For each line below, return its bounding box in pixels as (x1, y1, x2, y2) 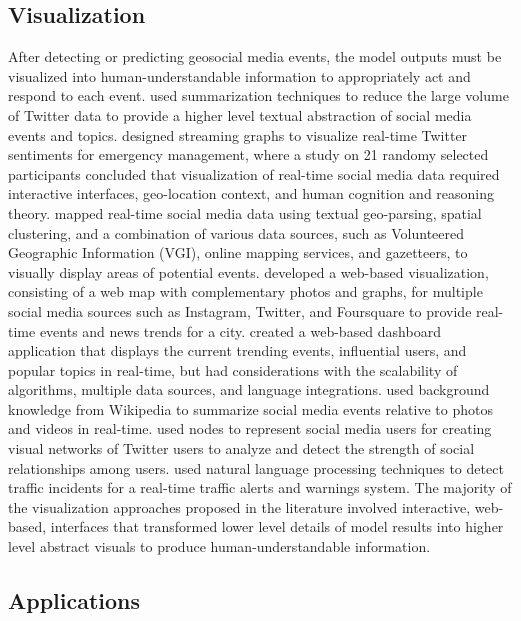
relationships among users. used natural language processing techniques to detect (8, 457, 504, 478)
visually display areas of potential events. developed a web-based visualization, (8, 261, 489, 282)
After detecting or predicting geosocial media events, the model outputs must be (8, 46, 502, 67)
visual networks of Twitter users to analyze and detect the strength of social (8, 438, 475, 459)
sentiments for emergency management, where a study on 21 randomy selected (8, 144, 489, 165)
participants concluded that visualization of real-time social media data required (8, 163, 500, 184)
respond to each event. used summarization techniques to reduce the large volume (8, 85, 509, 106)
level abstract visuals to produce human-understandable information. (8, 536, 431, 557)
